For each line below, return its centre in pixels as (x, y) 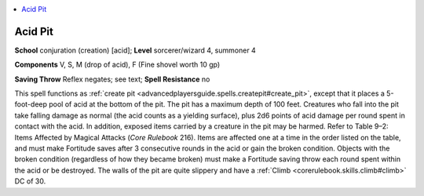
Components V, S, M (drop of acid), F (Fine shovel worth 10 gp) (117, 65)
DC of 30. (30, 181)
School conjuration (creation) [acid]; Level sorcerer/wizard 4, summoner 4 (135, 50)
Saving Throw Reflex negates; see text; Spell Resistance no (112, 79)
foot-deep (31, 104)
